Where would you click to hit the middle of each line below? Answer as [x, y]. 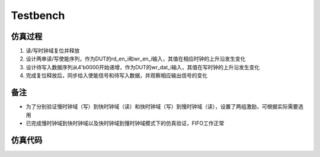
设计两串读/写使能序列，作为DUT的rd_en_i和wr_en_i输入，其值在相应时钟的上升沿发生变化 [136, 59]
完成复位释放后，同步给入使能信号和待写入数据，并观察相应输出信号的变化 [116, 76]
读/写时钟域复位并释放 [53, 51]
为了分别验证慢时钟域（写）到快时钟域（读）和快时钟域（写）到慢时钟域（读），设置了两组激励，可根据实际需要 [162, 107]
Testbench [38, 15]
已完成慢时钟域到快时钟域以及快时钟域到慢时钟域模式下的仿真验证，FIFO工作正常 [125, 123]
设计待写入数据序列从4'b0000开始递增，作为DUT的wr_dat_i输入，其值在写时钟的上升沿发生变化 [143, 67]
